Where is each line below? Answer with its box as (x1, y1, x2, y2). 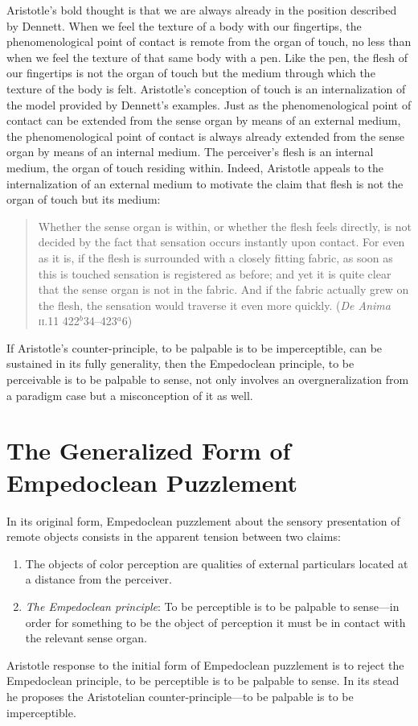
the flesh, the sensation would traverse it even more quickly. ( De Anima (38, 296, 391, 313)
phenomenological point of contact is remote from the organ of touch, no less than (6, 33, 412, 50)
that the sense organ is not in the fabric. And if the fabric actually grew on (38, 281, 409, 298)
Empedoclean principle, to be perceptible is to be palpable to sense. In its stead (6, 672, 400, 689)
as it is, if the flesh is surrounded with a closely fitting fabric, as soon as (38, 249, 393, 266)
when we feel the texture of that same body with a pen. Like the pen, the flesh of (6, 48, 408, 65)
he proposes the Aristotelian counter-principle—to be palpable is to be (6, 687, 354, 704)
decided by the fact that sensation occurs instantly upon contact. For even (38, 233, 405, 250)
